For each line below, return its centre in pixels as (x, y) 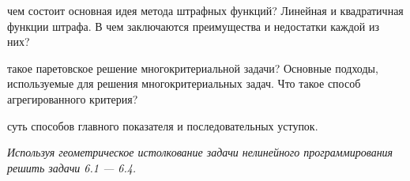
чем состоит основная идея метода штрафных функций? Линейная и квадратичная (205, 10)
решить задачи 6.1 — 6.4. (72, 167)
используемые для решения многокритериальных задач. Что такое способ (184, 83)
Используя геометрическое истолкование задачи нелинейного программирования (200, 152)
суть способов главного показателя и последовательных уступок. (163, 125)
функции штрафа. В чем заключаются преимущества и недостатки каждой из (194, 26)
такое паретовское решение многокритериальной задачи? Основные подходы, (193, 68)
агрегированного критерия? (73, 98)
